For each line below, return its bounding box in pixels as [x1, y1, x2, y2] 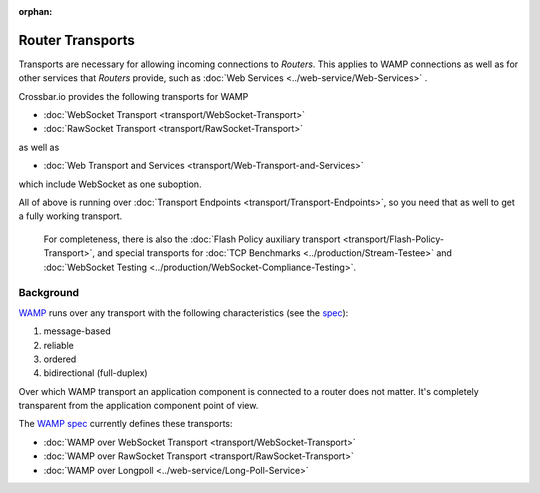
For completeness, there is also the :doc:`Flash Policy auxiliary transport [43, 233, 341, 245]
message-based [43, 325, 111, 337]
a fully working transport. [18, 210, 123, 222]
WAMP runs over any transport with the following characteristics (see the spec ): [18, 306, 349, 319]
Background [18, 286, 80, 300]
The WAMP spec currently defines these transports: [18, 418, 234, 430]
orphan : [18, 6, 53, 17]
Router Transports [18, 31, 135, 49]
